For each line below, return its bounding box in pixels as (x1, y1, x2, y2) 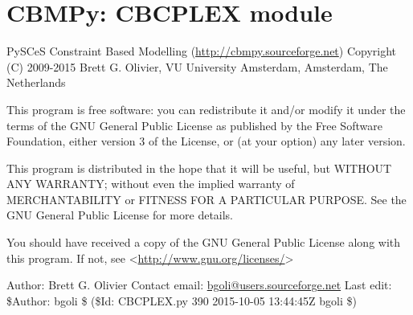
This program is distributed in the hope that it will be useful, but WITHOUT (6, 159, 392, 176)
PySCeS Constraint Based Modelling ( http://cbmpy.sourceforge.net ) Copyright (6, 43, 397, 59)
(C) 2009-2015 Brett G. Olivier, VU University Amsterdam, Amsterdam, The (6, 58, 388, 75)
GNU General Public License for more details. (6, 207, 234, 223)
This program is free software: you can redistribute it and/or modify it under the (6, 100, 406, 117)
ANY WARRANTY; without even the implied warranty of (6, 175, 295, 192)
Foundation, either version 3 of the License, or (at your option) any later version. (6, 133, 406, 149)
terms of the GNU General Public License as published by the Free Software (6, 117, 382, 133)
